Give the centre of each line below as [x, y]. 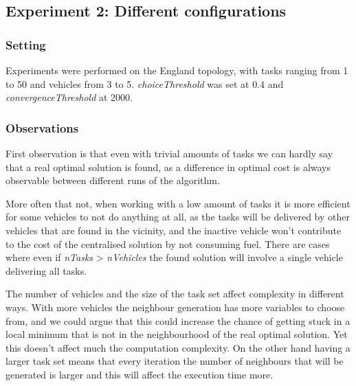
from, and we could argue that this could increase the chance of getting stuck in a [178, 320]
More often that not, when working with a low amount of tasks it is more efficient [178, 203]
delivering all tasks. [46, 270]
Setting [26, 44]
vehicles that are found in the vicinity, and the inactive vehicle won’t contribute [174, 230]
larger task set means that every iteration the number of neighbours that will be [175, 361]
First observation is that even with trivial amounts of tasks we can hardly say [169, 153]
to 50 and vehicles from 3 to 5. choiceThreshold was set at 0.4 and [145, 83]
